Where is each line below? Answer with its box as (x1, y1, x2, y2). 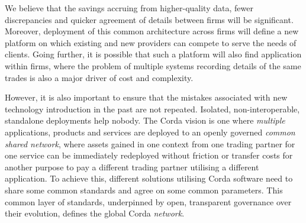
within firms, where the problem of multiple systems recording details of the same (5, 59, 301, 72)
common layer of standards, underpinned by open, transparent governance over (5, 195, 292, 208)
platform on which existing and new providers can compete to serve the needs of (5, 36, 297, 49)
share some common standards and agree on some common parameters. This (5, 183, 283, 196)
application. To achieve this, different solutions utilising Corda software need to (5, 172, 293, 185)
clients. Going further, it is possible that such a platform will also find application (5, 48, 302, 60)
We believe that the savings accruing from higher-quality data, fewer (5, 2, 253, 14)
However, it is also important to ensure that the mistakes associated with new (5, 91, 288, 104)
